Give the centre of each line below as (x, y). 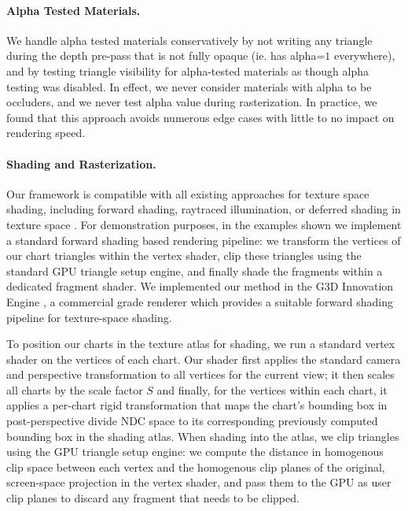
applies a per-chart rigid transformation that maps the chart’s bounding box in (197, 405)
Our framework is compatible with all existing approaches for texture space (188, 193)
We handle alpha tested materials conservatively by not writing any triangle (189, 40)
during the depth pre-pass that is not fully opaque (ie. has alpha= (166, 56)
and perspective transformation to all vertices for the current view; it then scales (200, 374)
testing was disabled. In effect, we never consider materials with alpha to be (189, 86)
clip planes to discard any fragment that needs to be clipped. (153, 498)
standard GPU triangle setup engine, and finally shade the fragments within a (195, 270)
